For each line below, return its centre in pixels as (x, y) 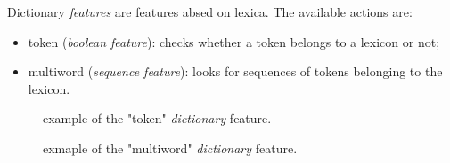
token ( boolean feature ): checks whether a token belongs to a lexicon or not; (234, 41)
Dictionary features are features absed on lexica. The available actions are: (210, 12)
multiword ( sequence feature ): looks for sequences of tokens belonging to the (235, 71)
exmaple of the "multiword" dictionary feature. (170, 147)
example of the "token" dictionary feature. (157, 118)
